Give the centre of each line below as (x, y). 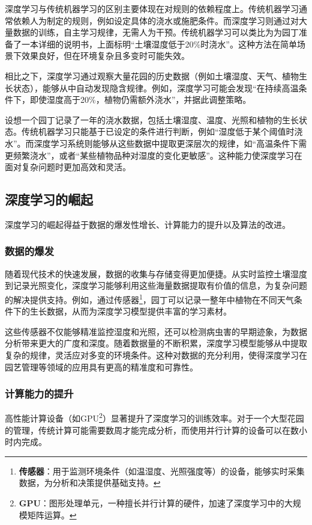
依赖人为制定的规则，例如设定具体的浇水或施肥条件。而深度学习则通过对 (156, 20)
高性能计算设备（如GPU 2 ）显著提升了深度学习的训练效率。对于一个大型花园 (154, 417)
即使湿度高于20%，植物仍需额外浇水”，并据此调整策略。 (140, 100)
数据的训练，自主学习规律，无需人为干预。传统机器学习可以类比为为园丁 (156, 32)
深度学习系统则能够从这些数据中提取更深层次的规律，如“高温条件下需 (170, 143)
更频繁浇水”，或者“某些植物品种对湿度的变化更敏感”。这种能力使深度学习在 (154, 155)
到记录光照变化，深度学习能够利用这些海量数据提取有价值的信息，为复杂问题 (156, 285)
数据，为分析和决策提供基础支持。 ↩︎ (90, 483)
